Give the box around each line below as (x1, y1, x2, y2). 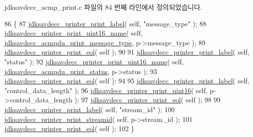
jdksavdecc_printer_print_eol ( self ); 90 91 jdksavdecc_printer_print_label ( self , (4, 47, 250, 57)
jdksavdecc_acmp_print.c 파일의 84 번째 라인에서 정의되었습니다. (4, 2, 202, 12)
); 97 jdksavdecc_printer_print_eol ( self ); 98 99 (74, 95, 221, 105)
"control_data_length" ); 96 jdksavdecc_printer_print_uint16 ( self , (4, 85, 208, 95)
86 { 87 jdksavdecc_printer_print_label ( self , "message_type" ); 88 (4, 18, 206, 28)
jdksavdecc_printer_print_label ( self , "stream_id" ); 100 (4, 104, 175, 114)
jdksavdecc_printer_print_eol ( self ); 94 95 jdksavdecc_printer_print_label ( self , (4, 76, 250, 86)
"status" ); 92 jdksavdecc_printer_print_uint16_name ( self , (4, 56, 184, 66)
